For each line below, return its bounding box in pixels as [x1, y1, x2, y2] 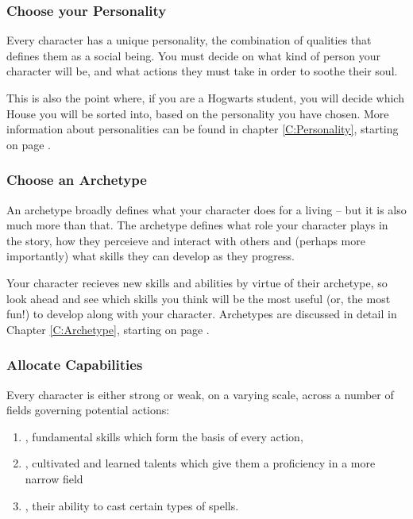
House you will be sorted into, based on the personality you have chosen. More [6, 105, 389, 121]
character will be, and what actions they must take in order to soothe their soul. [6, 63, 398, 79]
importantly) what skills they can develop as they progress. [6, 248, 295, 264]
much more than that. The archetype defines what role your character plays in [6, 217, 388, 233]
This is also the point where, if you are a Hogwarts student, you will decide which [6, 90, 404, 106]
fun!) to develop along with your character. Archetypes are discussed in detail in [6, 306, 397, 322]
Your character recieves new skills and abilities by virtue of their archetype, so [6, 274, 388, 290]
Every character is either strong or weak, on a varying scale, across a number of [6, 386, 394, 402]
